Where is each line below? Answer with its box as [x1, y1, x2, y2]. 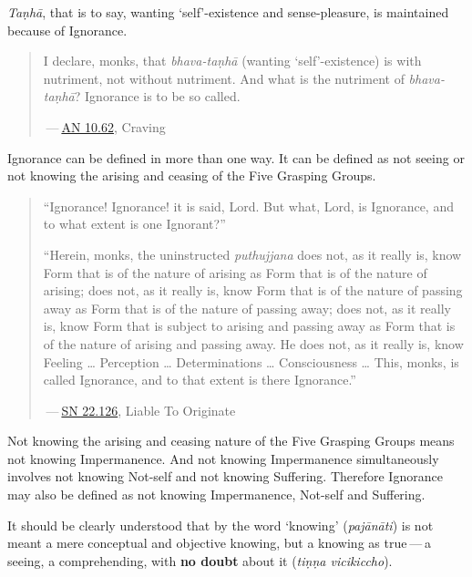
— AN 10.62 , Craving [46, 117, 166, 136]
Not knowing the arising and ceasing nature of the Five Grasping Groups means [7, 431, 455, 450]
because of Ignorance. [7, 20, 128, 39]
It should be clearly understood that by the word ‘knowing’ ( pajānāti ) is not [7, 515, 434, 534]
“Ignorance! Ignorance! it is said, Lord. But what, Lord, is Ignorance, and [43, 196, 454, 215]
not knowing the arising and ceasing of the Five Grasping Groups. [7, 166, 376, 185]
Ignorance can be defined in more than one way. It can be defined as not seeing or [7, 148, 465, 167]
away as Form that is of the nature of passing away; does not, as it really [43, 298, 451, 317]
